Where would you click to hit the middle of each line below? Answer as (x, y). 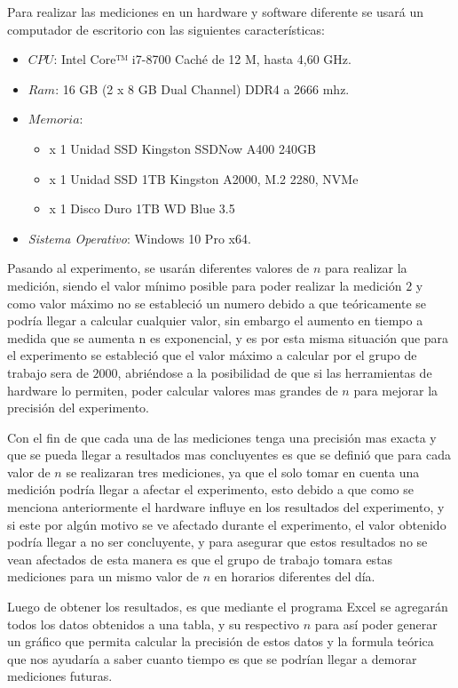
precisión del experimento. (78, 408)
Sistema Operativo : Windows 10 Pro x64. (139, 238)
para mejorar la (396, 390)
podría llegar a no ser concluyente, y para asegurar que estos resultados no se (217, 542)
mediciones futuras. (60, 676)
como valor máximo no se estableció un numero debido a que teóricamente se (217, 303)
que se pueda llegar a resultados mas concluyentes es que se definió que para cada (229, 455)
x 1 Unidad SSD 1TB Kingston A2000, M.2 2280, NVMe (204, 178)
